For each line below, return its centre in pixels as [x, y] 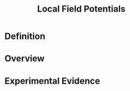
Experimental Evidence [52, 81]
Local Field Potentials [81, 9]
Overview [25, 59]
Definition [25, 36]
